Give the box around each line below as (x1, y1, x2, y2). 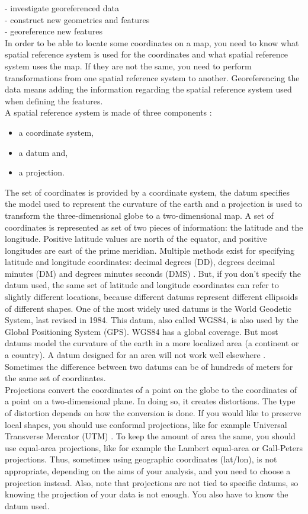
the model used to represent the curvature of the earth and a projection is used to (5, 197, 303, 210)
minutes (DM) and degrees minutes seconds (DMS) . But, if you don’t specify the (5, 267, 301, 279)
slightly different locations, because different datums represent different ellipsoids (5, 290, 298, 303)
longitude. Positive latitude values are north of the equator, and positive (5, 232, 267, 245)
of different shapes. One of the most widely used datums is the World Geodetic (5, 302, 292, 314)
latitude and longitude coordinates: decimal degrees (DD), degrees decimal (5, 256, 275, 268)
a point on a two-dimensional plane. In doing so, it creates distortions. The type (5, 395, 296, 407)
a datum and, (18, 146, 68, 158)
